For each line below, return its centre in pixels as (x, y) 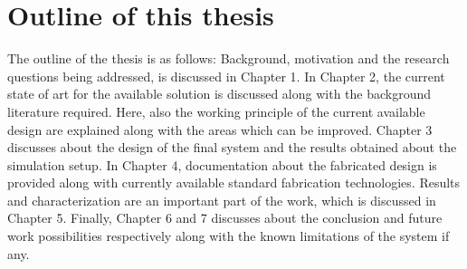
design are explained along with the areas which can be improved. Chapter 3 (220, 129)
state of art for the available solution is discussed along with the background (219, 94)
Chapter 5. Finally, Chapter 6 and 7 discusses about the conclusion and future (225, 218)
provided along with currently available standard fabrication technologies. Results (234, 183)
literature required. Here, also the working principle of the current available (216, 111)
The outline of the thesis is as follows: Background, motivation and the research (229, 58)
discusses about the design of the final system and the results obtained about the (232, 147)
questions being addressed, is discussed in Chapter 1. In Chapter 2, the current (226, 76)
